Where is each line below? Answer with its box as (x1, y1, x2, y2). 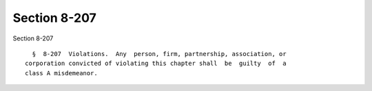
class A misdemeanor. (25, 69, 98, 77)
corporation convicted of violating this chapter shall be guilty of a (25, 60, 287, 68)
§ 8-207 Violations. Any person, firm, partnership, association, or (32, 50, 287, 57)
